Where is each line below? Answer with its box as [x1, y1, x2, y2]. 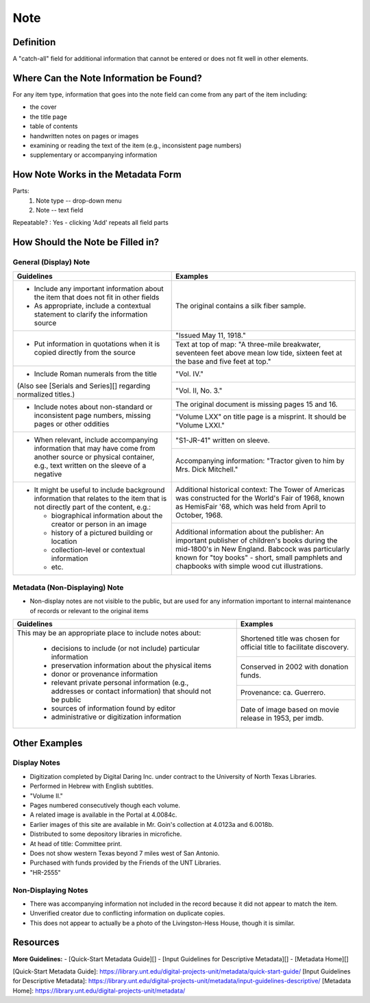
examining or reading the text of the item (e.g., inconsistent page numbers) [29, 141, 242, 149]
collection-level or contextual [51, 545, 145, 554]
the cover [29, 103, 58, 111]
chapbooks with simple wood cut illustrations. [175, 561, 323, 571]
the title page [29, 112, 68, 121]
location [51, 536, 77, 546]
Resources [12, 937, 60, 948]
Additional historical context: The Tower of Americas [175, 485, 345, 495]
